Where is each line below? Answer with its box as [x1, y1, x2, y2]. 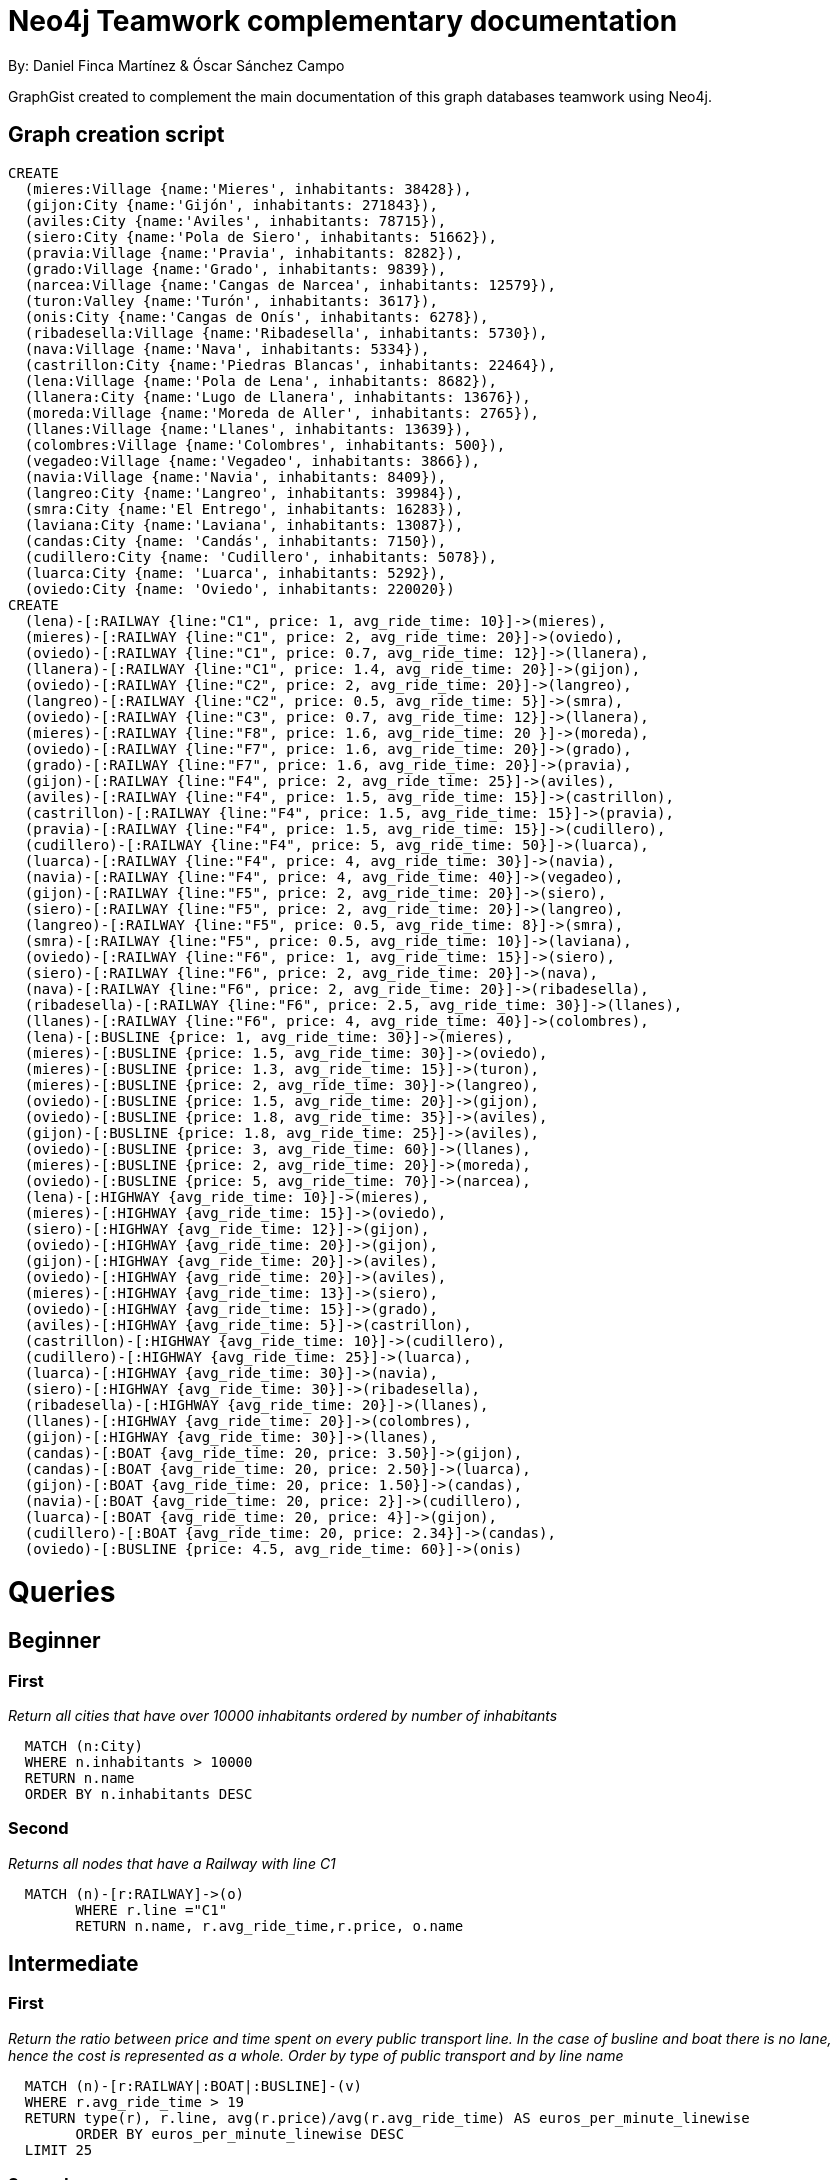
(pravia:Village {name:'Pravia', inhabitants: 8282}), [24, 244, 464, 261]
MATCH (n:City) [24, 1737, 143, 1754]
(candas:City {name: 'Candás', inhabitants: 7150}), [24, 532, 447, 549]
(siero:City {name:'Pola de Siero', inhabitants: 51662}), [24, 228, 497, 245]
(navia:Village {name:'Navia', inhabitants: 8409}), [24, 468, 447, 485]
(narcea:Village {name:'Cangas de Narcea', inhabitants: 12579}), [24, 276, 556, 293]
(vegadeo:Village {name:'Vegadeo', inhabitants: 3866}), [24, 452, 481, 469]
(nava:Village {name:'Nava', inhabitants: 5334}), [24, 340, 430, 357]
